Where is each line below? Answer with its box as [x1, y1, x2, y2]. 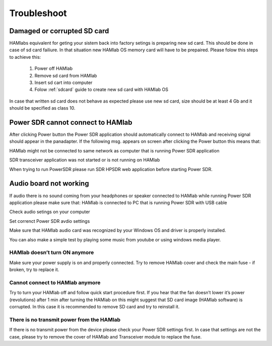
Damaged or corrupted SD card [9, 27, 109, 35]
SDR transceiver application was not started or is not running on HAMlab [9, 157, 160, 163]
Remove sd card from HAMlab [34, 72, 97, 78]
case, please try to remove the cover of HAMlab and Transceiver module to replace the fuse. [9, 333, 202, 339]
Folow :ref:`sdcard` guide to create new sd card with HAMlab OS [34, 86, 169, 93]
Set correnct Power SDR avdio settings [9, 218, 90, 224]
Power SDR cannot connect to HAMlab [9, 118, 133, 127]
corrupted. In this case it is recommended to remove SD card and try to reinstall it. [9, 303, 180, 309]
